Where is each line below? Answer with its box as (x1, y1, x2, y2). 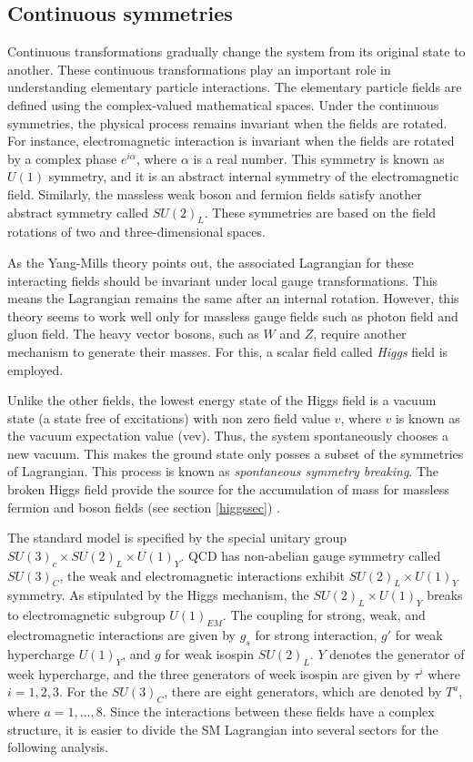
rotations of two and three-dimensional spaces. (7, 222, 266, 241)
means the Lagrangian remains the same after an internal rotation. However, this (7, 289, 459, 308)
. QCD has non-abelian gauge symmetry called (180, 545, 441, 564)
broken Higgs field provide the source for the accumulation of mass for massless (7, 480, 449, 499)
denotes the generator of (329, 644, 465, 663)
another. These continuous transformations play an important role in (7, 59, 391, 78)
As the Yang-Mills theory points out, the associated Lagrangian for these (7, 252, 414, 271)
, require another (313, 324, 407, 343)
